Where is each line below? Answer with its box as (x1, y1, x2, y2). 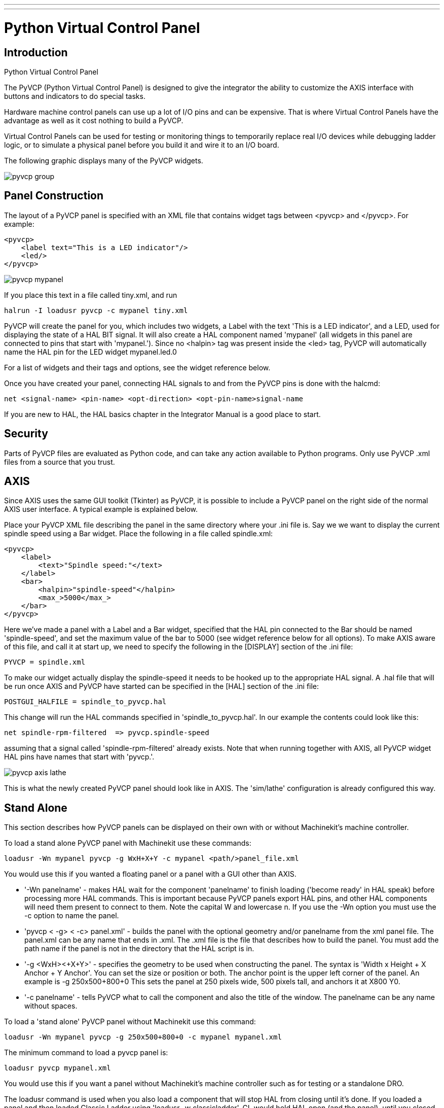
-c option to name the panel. (24, 911, 119, 920)
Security (4, 427, 48, 440)
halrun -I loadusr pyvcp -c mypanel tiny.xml (4, 306, 188, 315)
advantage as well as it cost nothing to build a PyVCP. (4, 116, 183, 125)
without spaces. (24, 1001, 78, 1011)
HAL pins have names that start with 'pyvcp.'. (4, 752, 155, 761)
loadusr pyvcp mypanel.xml (4, 1064, 111, 1072)
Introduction (4, 46, 68, 59)
